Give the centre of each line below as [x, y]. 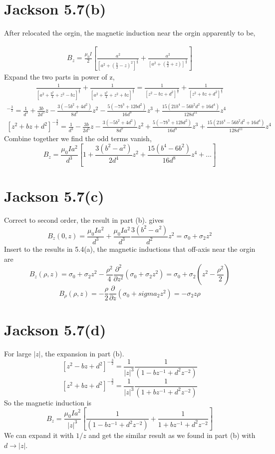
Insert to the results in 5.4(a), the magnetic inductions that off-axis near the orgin [130, 249]
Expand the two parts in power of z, [59, 77]
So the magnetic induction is [48, 402]
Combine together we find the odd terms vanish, [78, 138]
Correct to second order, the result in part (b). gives [84, 219]
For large [18, 354]
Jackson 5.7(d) [55, 330]
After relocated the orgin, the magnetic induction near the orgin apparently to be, [130, 33]
